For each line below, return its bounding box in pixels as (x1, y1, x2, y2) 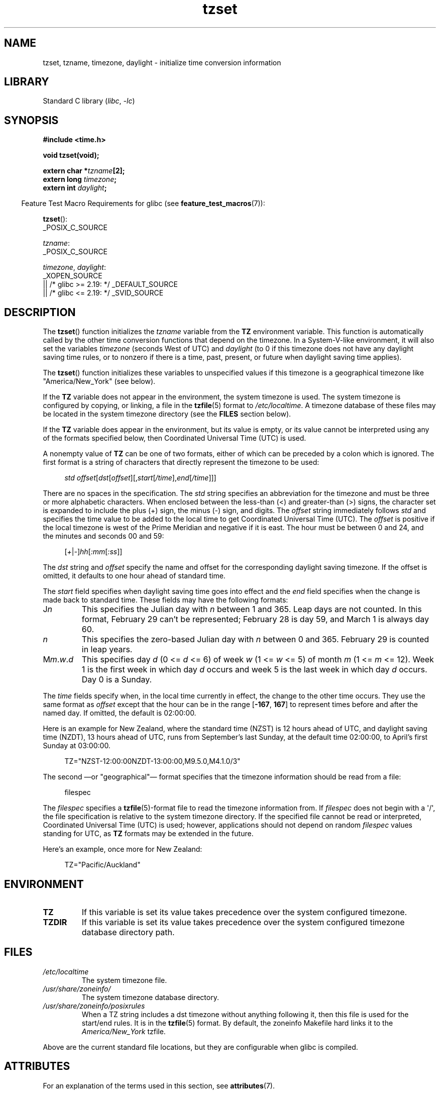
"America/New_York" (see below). (43, 377, 156, 386)
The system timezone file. (81, 975, 167, 984)
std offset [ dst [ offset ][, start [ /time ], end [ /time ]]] (64, 473, 216, 482)
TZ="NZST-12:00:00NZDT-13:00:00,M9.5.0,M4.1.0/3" (64, 757, 241, 766)
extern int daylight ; (43, 183, 107, 192)
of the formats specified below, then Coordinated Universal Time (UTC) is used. (43, 434, 306, 443)
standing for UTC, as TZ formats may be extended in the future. (43, 829, 254, 838)
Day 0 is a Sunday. (81, 674, 152, 685)
